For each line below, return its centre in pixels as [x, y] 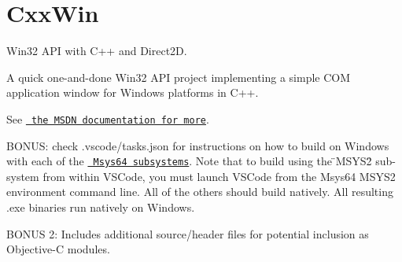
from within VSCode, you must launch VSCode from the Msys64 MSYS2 [219, 176]
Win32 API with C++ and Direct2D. [97, 51]
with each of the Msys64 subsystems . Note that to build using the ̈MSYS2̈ [189, 161]
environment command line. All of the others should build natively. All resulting [200, 192]
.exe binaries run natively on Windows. [101, 207]
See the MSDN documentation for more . [108, 118]
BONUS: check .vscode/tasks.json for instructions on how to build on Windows [198, 145]
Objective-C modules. [58, 249]
